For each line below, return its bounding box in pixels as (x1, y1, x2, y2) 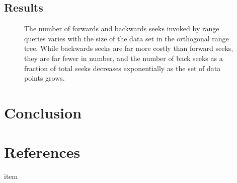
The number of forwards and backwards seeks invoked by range (24, 23, 219, 34)
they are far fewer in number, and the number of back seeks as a (24, 52, 223, 63)
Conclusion (4, 102, 82, 123)
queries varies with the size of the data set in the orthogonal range (24, 33, 229, 43)
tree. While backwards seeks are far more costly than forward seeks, (24, 43, 233, 53)
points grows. (24, 73, 65, 83)
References (4, 142, 81, 162)
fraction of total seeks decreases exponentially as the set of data (24, 63, 221, 73)
